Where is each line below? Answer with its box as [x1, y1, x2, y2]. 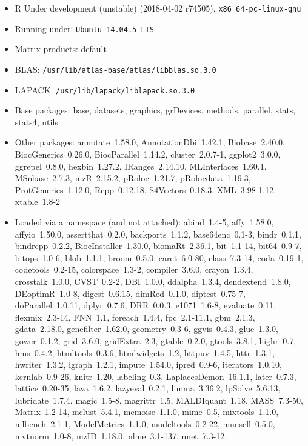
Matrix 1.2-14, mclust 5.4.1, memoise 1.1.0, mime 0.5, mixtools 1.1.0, [15, 405, 279, 418]
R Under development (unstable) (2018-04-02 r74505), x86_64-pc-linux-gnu [15, 2, 301, 14]
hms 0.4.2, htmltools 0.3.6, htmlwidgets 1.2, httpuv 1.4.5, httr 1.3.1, [15, 346, 275, 359]
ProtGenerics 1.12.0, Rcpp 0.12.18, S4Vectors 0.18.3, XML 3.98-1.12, [15, 183, 276, 196]
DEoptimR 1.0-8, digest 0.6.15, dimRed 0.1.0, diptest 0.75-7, [15, 287, 246, 299]
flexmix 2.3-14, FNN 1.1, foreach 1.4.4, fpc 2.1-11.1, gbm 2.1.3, [15, 310, 255, 323]
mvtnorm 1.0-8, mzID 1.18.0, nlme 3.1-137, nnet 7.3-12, [15, 429, 227, 442]
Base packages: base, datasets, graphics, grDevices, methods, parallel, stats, [15, 104, 296, 116]
